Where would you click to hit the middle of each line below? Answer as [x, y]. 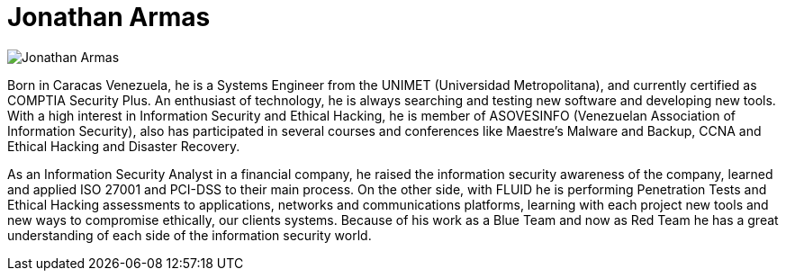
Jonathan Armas [109, 17]
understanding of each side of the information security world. [190, 235]
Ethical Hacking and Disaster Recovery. [124, 146]
